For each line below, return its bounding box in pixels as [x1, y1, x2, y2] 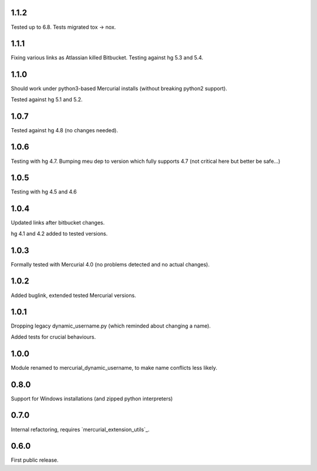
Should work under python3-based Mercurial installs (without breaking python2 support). [11, 85, 227, 92]
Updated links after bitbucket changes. [11, 219, 105, 226]
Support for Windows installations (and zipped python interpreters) [11, 395, 173, 402]
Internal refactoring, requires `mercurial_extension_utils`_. [11, 426, 150, 433]
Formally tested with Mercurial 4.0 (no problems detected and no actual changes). [11, 260, 210, 268]
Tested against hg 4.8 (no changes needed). [11, 126, 119, 133]
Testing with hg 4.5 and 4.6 [11, 188, 77, 195]
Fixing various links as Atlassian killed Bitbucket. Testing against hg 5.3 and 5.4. [11, 54, 204, 61]
